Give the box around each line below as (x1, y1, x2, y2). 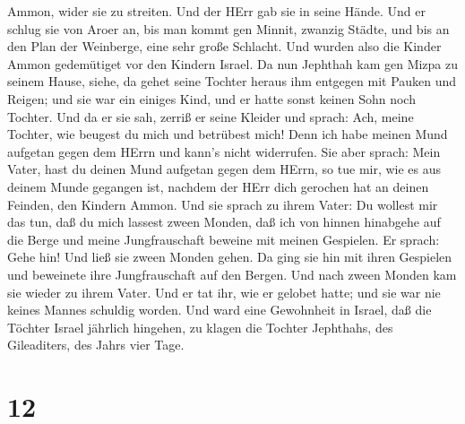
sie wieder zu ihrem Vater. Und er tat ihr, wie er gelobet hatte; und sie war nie (7, 282, 441, 301)
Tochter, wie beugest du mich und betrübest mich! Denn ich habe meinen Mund (7, 125, 448, 143)
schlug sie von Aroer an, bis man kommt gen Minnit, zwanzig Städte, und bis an (7, 19, 450, 38)
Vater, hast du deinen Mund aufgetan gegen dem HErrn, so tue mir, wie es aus (7, 160, 442, 178)
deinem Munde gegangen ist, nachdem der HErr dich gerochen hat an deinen (7, 177, 429, 195)
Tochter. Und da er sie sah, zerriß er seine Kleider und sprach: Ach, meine (7, 107, 414, 125)
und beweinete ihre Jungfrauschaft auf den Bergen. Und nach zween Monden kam (7, 264, 457, 283)
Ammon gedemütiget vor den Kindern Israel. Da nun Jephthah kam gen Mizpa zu (7, 54, 459, 73)
